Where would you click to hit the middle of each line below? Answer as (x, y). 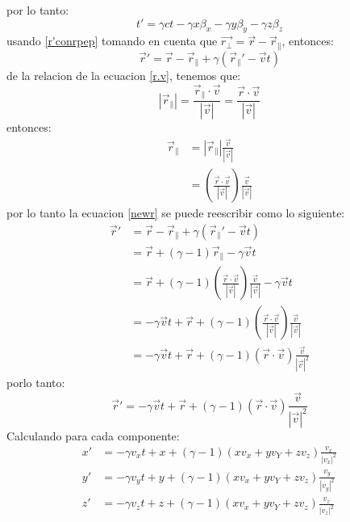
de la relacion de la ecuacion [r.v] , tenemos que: (124, 75)
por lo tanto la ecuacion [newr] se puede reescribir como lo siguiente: (176, 213)
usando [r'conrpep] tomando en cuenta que (112, 41)
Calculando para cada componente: (93, 435)
